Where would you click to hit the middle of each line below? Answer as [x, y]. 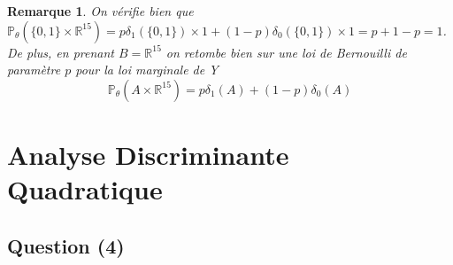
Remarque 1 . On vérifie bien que [100, 11]
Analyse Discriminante [148, 154]
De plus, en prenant [61, 52]
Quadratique [85, 189]
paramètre [34, 70]
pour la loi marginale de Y [147, 70]
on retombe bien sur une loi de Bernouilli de [286, 52]
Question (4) [66, 245]
